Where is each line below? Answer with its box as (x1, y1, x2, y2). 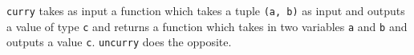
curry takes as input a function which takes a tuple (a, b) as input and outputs (6, 2, 405, 18)
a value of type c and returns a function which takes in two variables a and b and (6, 18, 408, 34)
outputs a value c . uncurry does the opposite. (6, 33, 232, 50)
